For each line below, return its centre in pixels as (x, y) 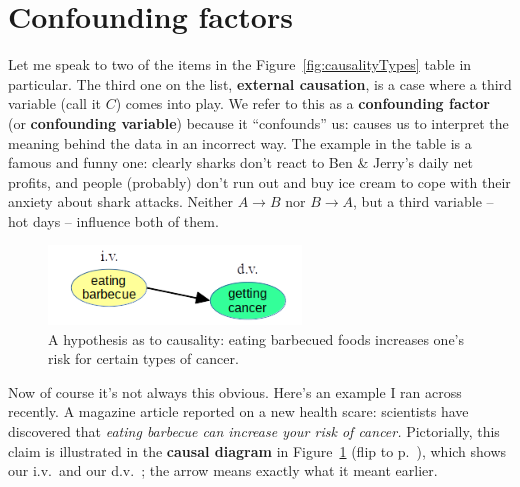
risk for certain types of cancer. (143, 358)
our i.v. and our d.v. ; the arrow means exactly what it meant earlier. (223, 470)
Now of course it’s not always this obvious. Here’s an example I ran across (235, 391)
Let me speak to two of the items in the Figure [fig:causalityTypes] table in (240, 64)
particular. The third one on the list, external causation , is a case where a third (260, 83)
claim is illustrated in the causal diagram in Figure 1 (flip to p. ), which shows (257, 450)
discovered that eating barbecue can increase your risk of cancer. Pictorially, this (254, 430)
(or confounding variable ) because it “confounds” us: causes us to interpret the (258, 122)
